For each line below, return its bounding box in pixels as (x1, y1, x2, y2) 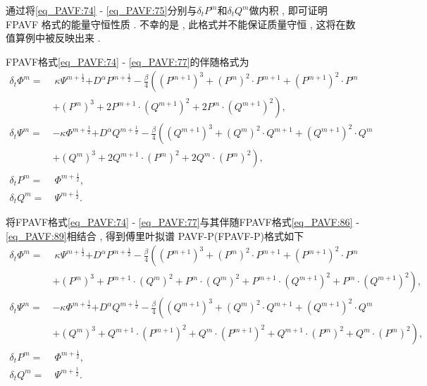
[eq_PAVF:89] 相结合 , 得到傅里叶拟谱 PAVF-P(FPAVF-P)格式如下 (6, 228, 304, 243)
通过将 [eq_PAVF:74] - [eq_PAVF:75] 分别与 (6, 3, 197, 17)
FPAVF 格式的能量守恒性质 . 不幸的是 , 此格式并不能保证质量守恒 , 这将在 (6, 16, 346, 31)
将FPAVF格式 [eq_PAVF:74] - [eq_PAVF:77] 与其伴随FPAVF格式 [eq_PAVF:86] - (6, 215, 359, 229)
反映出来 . (54, 30, 101, 45)
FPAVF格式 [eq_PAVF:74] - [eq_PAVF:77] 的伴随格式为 (6, 54, 249, 68)
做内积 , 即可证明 (249, 3, 328, 17)
